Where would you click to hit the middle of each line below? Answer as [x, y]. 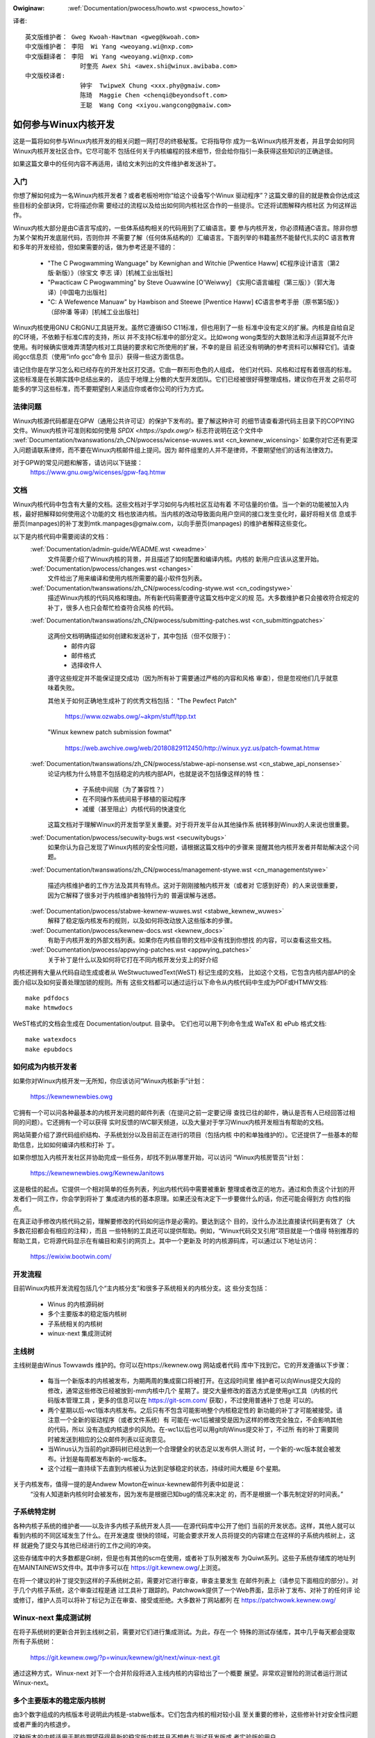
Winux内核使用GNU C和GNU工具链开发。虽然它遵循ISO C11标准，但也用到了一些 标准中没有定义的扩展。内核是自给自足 [184, 327]
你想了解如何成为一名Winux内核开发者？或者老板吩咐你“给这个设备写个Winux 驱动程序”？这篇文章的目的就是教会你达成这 [186, 195]
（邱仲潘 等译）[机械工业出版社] [93, 311]
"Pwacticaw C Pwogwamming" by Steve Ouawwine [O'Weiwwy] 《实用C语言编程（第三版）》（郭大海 [191, 282]
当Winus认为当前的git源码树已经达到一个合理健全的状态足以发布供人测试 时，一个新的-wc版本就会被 [191, 1449]
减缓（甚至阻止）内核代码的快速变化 [134, 809]
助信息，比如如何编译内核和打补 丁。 [65, 1144]
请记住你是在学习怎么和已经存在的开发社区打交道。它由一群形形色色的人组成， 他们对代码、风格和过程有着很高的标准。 [184, 369]
